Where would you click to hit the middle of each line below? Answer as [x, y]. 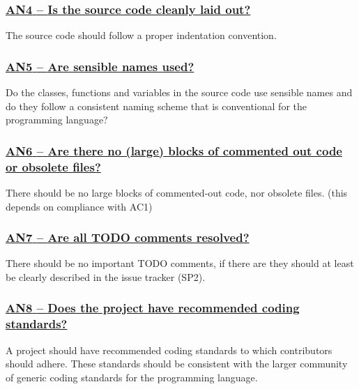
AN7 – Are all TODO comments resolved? [128, 237]
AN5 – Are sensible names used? [100, 66]
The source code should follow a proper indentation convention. [141, 35]
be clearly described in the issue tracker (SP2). [106, 276]
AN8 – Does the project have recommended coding [153, 308]
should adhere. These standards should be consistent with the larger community [177, 364]
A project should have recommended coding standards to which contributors [169, 350]
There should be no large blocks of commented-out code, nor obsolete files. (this [177, 192]
